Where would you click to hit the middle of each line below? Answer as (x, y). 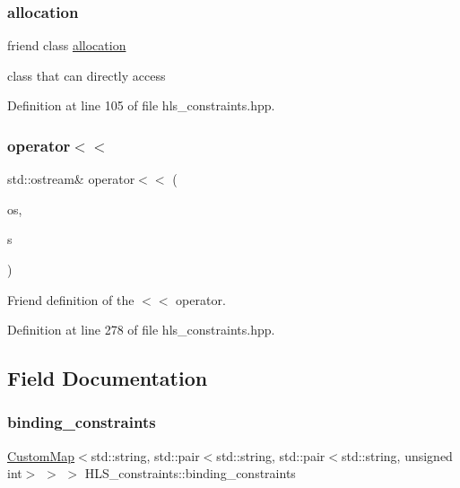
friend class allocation (67, 45)
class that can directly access (87, 75)
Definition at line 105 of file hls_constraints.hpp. (141, 105)
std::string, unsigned (397, 455)
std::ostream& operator (71, 179)
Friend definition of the (71, 299)
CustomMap (41, 455)
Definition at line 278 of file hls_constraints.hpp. (141, 330)
